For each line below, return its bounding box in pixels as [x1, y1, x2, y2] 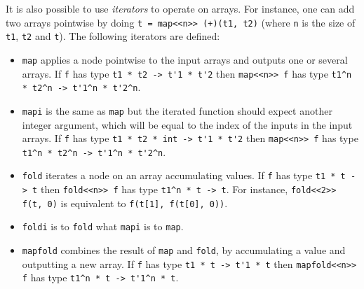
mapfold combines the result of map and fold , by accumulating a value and [22, 243, 346, 258]
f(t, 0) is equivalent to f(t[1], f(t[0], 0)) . [22, 195, 228, 210]
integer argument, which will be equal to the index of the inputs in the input [22, 117, 353, 132]
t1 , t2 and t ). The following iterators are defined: [6, 29, 220, 43]
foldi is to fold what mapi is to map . [22, 219, 184, 234]
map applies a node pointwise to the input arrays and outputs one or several [22, 52, 348, 66]
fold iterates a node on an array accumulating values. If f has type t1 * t [22, 168, 346, 183]
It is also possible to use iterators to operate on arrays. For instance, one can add [6, 1, 355, 15]
